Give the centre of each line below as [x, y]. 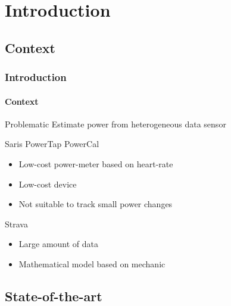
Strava [16, 224]
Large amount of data [59, 244]
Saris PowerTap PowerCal [52, 144]
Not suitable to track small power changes [96, 204]
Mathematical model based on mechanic [92, 263]
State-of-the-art [54, 296]
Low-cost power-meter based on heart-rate [96, 163]
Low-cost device [48, 184]
